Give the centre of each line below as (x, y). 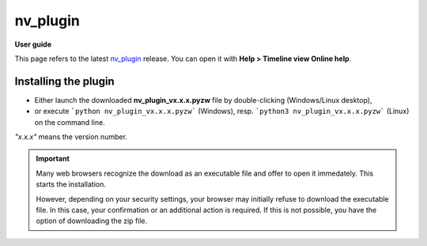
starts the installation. (71, 184)
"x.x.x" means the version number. (71, 137)
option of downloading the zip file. (92, 221)
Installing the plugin (64, 81)
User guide (33, 44)
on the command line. (70, 122)
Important (53, 159)
